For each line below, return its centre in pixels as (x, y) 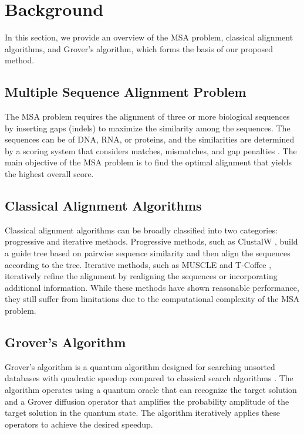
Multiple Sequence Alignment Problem (126, 92)
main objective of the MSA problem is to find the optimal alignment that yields (148, 162)
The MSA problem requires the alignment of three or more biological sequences (147, 116)
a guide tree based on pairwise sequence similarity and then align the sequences (148, 253)
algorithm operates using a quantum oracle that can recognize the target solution (151, 390)
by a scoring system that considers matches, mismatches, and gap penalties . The (151, 150)
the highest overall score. (49, 174)
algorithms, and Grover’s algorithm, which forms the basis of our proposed (139, 48)
